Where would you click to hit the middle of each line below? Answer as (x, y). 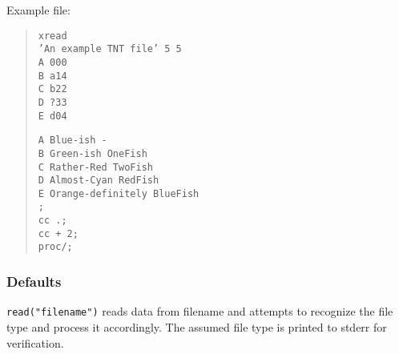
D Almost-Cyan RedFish (99, 181)
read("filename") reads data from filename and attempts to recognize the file (200, 311)
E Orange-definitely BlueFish (119, 193)
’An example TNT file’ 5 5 (110, 49)
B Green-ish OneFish (93, 153)
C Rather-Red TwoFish (95, 167)
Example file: (38, 10)
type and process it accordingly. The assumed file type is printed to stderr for (197, 326)
